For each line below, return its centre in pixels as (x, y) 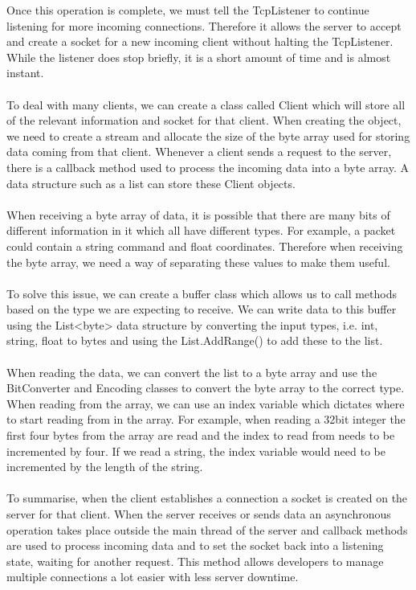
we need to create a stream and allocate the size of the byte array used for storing (208, 135)
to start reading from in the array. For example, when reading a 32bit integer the (206, 419)
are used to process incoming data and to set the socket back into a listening (195, 545)
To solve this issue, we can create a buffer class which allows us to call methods (202, 293)
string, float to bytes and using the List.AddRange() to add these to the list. (195, 340)
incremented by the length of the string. (105, 467)
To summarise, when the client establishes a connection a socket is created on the (207, 498)
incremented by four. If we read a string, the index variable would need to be (196, 451)
